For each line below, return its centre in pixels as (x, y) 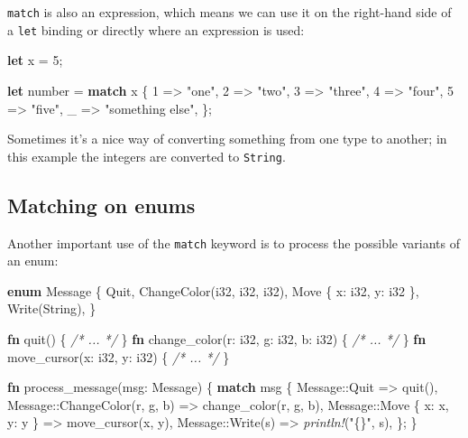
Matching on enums (101, 205)
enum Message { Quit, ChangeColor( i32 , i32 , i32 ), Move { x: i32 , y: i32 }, (213, 290)
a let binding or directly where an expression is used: (156, 29)
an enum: (33, 261)
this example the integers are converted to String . (147, 156)
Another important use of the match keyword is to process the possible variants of (234, 242)
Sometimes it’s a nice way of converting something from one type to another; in (227, 139)
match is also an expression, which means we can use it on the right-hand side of (229, 12)
